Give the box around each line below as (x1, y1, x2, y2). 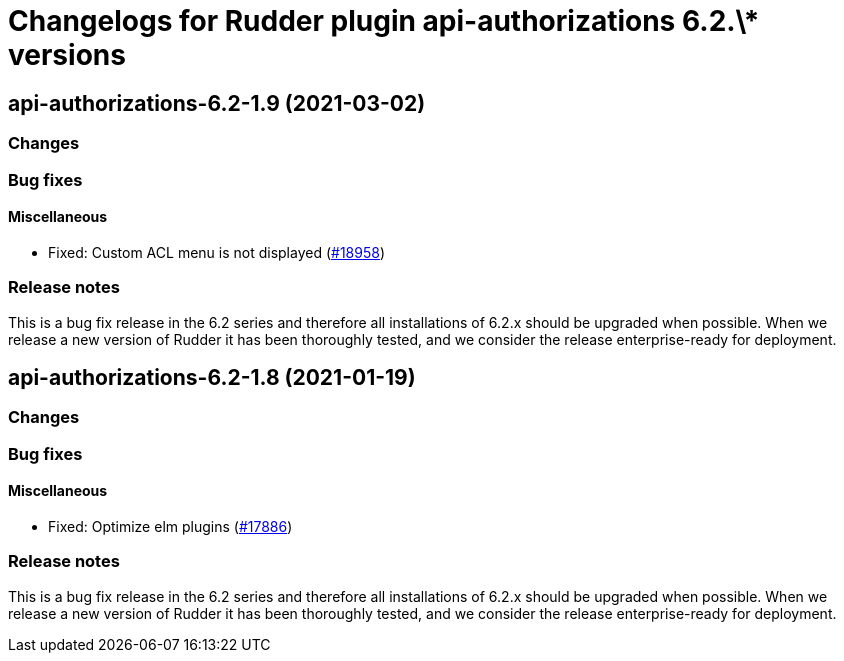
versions (8, 38, 126, 72)
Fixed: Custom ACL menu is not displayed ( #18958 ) (48, 243, 386, 261)
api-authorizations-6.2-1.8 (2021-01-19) (8, 364, 416, 390)
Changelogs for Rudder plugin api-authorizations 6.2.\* (8, 4, 760, 38)
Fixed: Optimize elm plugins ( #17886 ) (48, 517, 293, 535)
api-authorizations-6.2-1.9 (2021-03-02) (8, 90, 426, 116)
